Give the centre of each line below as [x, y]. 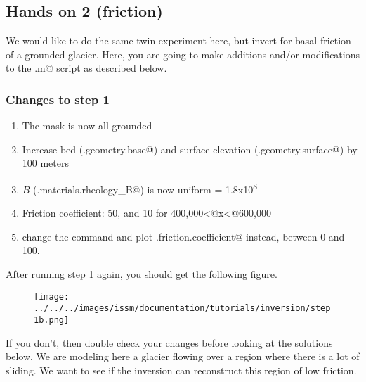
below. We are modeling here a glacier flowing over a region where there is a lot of [183, 356]
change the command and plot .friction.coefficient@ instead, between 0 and [183, 236]
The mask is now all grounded [87, 126]
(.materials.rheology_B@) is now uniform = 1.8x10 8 [145, 188]
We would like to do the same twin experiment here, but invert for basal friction [178, 40]
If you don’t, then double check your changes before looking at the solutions [169, 342]
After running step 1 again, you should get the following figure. [142, 274]
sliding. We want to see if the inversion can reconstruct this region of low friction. [181, 370]
